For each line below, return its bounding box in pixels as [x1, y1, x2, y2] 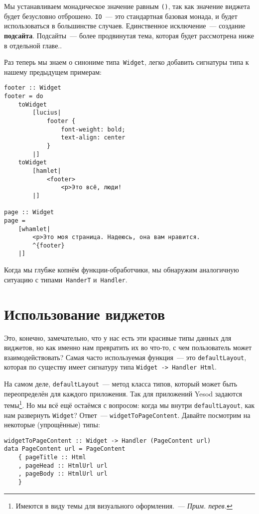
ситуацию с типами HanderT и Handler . [4, 274, 128, 284]
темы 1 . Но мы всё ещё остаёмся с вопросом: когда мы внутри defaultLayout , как [4, 398, 255, 410]
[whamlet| [18, 225, 51, 233]
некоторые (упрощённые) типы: [4, 419, 100, 430]
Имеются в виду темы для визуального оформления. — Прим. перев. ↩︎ [15, 500, 233, 511]
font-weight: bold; [61, 126, 126, 133]
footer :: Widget [4, 84, 61, 92]
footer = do [4, 93, 43, 100]
